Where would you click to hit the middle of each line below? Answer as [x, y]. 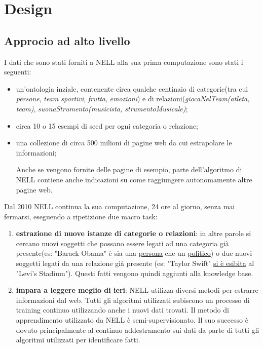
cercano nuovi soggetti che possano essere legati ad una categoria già [122, 243]
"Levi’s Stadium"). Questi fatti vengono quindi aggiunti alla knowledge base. [135, 273]
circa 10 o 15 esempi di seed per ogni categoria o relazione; [107, 125]
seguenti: [18, 72]
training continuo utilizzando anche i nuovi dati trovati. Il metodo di [122, 310]
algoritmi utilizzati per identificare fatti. [78, 340]
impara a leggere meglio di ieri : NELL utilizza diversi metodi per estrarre [137, 290]
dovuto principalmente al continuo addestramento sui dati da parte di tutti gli [138, 330]
